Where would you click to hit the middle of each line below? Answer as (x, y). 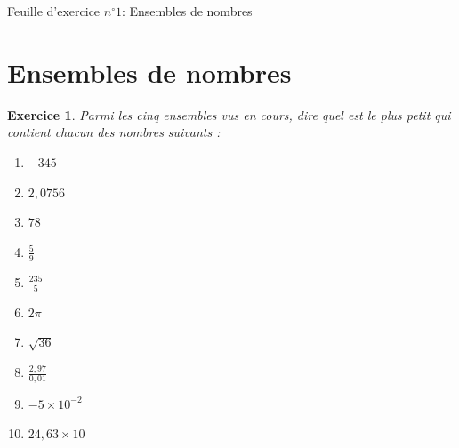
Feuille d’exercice (54, 11)
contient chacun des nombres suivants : (114, 132)
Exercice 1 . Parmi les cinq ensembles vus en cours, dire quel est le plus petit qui (229, 114)
